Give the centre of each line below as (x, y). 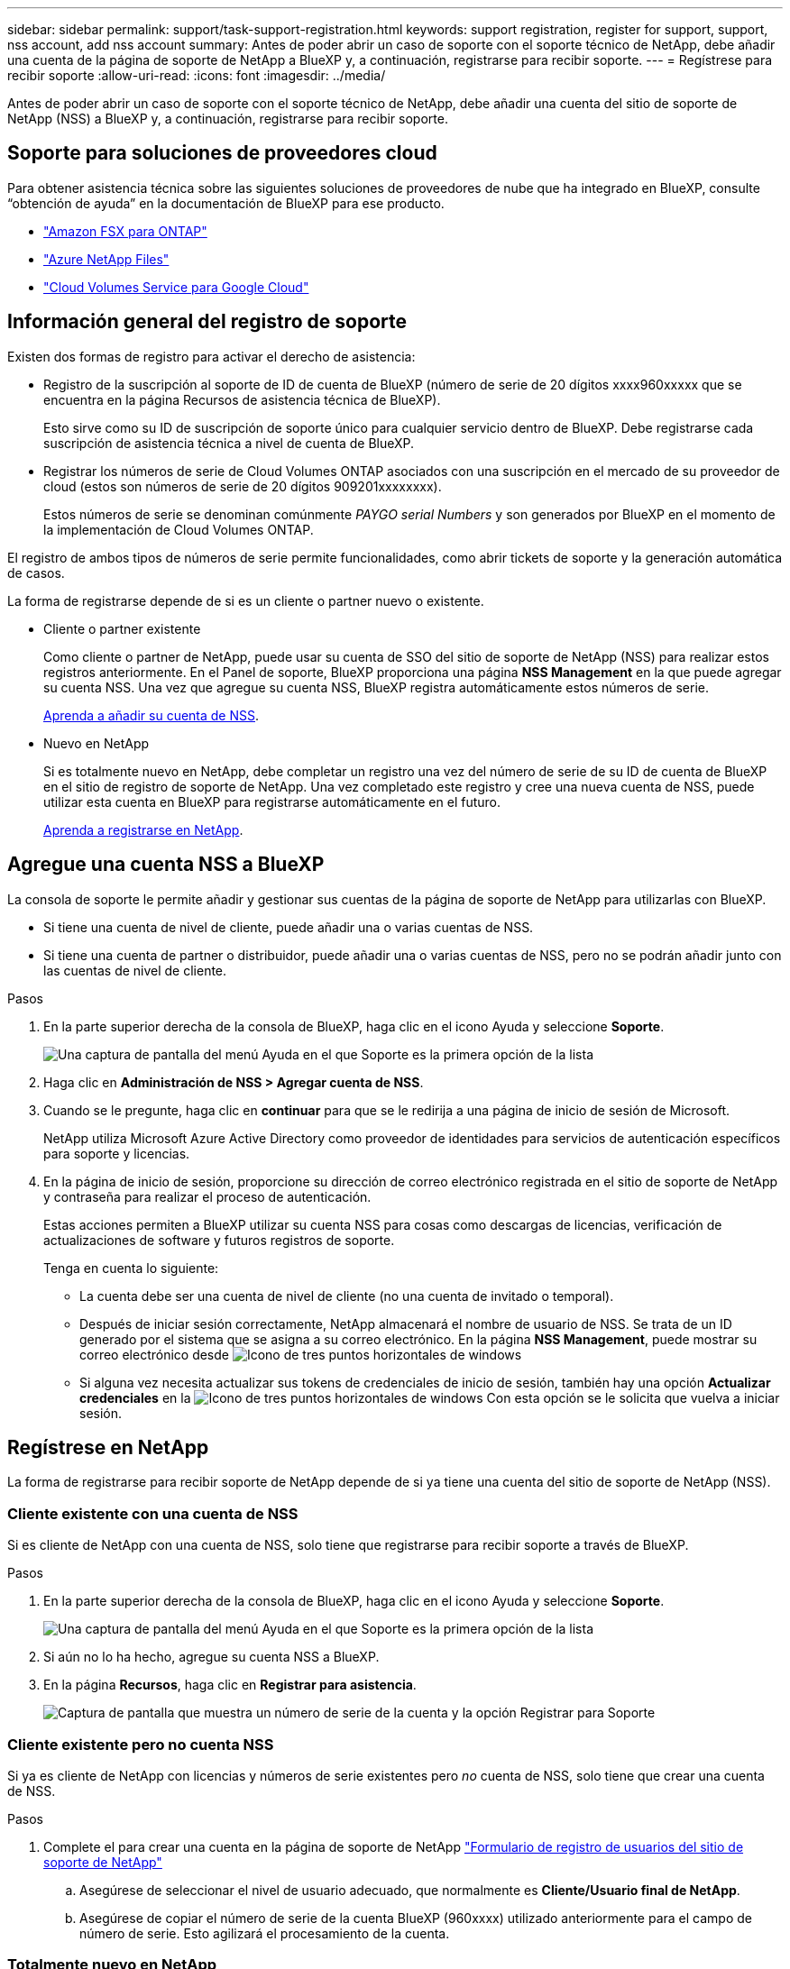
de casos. (36, 572)
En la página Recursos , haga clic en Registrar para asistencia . (230, 1685)
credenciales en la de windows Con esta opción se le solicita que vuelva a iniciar (430, 1397)
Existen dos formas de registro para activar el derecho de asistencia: (211, 356)
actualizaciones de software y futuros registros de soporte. (219, 1240)
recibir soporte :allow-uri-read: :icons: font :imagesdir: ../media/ (197, 75)
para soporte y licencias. (117, 1153)
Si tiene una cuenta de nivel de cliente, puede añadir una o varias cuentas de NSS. (289, 927)
